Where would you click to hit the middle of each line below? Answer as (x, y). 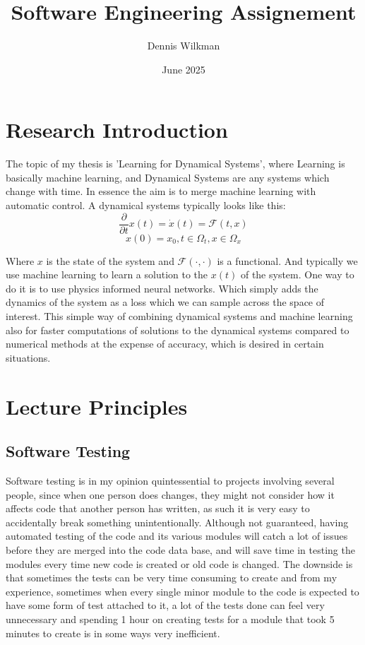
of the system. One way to (297, 274)
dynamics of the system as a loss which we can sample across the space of (165, 302)
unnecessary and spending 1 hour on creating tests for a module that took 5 (170, 619)
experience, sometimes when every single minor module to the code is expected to (182, 591)
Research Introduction (117, 130)
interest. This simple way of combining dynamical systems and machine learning (179, 316)
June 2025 (184, 69)
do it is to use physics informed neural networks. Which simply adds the (162, 288)
